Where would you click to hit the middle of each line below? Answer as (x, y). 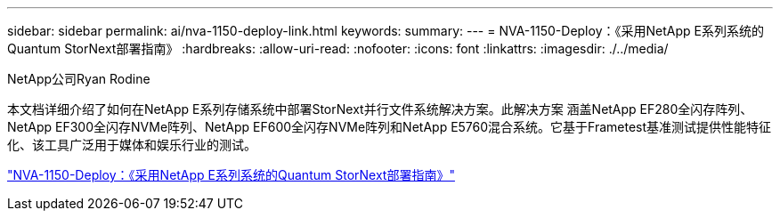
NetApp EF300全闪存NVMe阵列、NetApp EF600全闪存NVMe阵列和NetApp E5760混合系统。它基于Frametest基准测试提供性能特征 (390, 127)
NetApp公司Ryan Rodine (79, 79)
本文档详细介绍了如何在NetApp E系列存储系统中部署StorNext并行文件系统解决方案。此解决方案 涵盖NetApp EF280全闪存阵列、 (380, 109)
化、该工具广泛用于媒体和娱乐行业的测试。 (132, 145)
